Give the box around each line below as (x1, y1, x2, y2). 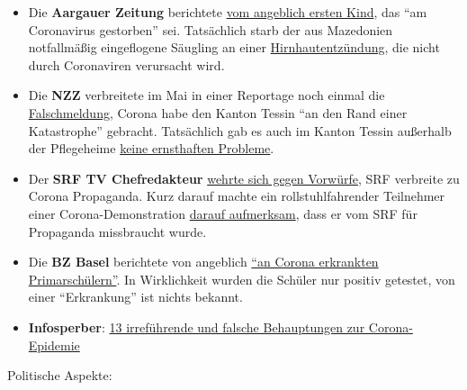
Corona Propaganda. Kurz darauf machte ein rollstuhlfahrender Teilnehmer (28, 186, 445, 205)
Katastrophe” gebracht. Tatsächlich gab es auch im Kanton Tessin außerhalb (28, 121, 452, 140)
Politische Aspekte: (7, 366, 112, 385)
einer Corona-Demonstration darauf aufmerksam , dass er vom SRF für (28, 204, 418, 222)
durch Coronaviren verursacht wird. (28, 55, 225, 74)
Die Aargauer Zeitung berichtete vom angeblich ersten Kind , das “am (28, 3, 427, 21)
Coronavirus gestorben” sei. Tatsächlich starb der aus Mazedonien (28, 20, 393, 39)
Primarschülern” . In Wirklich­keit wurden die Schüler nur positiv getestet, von (28, 269, 455, 288)
